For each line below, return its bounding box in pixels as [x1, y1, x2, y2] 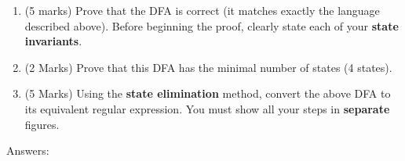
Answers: [6, 142, 49, 159]
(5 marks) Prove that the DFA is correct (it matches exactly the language [24, 2, 380, 18]
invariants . [24, 33, 82, 49]
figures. [24, 116, 60, 132]
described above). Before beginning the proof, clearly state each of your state [24, 17, 399, 34]
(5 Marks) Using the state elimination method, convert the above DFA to [24, 85, 391, 102]
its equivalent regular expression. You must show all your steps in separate [24, 100, 390, 116]
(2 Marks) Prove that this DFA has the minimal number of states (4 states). [24, 59, 392, 75]
